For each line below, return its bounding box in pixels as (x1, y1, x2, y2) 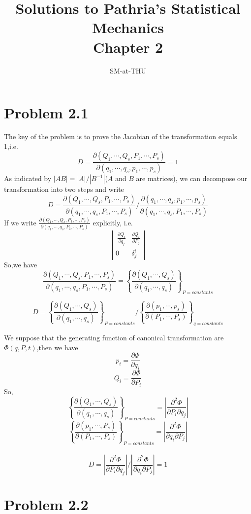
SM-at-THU (110, 65, 146, 75)
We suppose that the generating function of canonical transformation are (4, 332, 224, 343)
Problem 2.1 (4, 103, 89, 123)
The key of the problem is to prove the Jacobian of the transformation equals (4, 131, 237, 142)
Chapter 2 (93, 37, 163, 57)
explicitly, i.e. (93, 217, 133, 227)
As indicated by (4, 173, 52, 184)
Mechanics (92, 17, 164, 37)
